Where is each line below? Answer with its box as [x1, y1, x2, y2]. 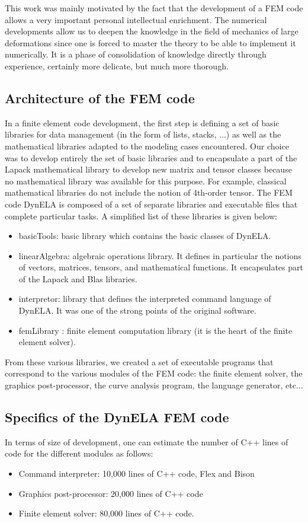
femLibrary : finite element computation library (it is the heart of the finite [18, 324, 293, 336]
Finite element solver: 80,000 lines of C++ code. [18, 507, 194, 519]
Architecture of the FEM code [5, 88, 195, 107]
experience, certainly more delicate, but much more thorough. [5, 59, 229, 72]
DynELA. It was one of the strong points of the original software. [18, 304, 256, 317]
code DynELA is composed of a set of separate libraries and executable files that [5, 197, 298, 210]
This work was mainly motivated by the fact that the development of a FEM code [5, 2, 303, 14]
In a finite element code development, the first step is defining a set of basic [5, 116, 280, 129]
